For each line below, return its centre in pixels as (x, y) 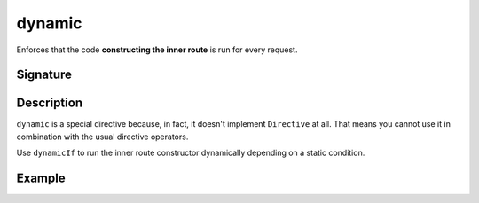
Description (50, 103)
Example (41, 179)
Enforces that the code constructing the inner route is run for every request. (157, 50)
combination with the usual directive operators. (102, 137)
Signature (44, 75)
